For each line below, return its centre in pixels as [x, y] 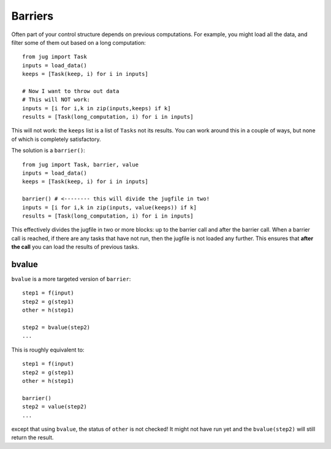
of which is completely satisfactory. [56, 139]
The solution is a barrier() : [48, 151]
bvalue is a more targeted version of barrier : [71, 279]
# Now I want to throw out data [71, 91]
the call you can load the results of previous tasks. [75, 247]
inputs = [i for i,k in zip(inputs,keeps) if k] [97, 108]
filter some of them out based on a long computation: [79, 42]
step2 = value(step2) [55, 407]
